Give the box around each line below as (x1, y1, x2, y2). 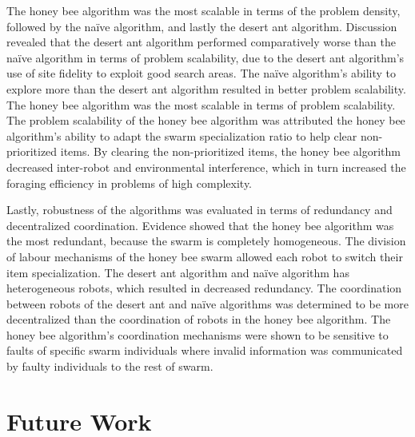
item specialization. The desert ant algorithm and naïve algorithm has (6, 264, 349, 280)
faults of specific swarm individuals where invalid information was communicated (6, 342, 403, 359)
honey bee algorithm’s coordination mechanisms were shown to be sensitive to (6, 326, 389, 343)
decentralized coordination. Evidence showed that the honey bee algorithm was (6, 217, 394, 233)
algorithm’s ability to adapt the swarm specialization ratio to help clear (6, 127, 357, 144)
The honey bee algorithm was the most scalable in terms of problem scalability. (6, 96, 396, 113)
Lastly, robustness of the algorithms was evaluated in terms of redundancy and (6, 201, 393, 218)
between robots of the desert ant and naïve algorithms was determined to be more (6, 295, 409, 312)
